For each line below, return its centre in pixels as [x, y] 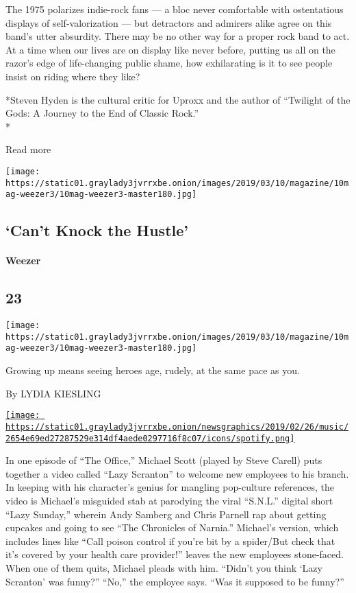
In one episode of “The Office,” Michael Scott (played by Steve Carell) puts [164, 460]
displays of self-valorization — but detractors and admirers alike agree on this [169, 22]
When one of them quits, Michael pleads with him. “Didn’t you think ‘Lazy [164, 567]
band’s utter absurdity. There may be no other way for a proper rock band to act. [178, 36]
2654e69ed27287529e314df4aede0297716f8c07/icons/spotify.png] [150, 438]
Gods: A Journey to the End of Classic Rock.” [102, 113]
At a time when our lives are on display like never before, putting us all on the [170, 49]
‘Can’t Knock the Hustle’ [97, 230]
